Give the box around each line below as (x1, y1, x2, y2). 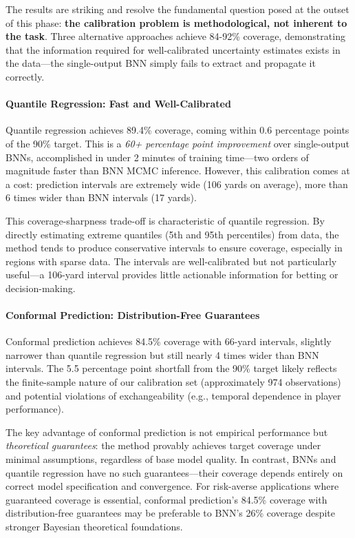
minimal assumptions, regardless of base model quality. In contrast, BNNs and (6, 452, 336, 466)
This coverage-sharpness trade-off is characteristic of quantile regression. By (6, 213, 325, 227)
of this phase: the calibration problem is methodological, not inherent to (6, 15, 347, 30)
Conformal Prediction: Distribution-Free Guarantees (6, 308, 260, 322)
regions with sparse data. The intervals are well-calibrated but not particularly (6, 254, 337, 268)
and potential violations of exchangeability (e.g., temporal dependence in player (6, 388, 341, 402)
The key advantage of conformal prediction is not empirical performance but (6, 424, 328, 439)
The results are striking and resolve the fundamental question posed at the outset (6, 2, 349, 16)
